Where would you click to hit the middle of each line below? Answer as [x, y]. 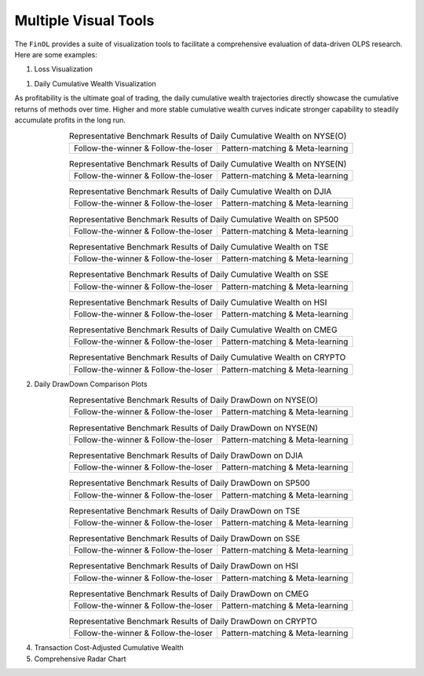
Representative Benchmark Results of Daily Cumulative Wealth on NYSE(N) [208, 163]
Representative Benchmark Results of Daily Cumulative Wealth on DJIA [200, 192]
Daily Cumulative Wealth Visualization [95, 83]
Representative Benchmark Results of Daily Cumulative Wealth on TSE [199, 247]
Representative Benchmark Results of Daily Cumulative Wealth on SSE [199, 275]
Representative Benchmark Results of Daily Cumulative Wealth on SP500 [204, 219]
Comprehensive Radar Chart [80, 659]
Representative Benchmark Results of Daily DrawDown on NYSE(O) [193, 400]
